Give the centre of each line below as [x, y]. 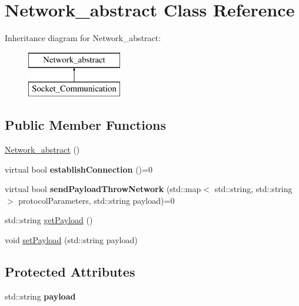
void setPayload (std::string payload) [71, 240]
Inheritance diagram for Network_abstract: [83, 38]
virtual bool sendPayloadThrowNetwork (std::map [103, 189]
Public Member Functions [85, 125]
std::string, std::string [253, 189]
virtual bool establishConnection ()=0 [79, 169]
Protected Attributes [70, 272]
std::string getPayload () [49, 220]
